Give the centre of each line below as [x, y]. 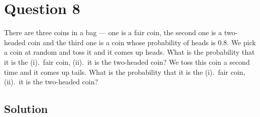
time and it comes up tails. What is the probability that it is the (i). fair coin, [125, 72]
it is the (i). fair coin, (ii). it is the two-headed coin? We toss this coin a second [127, 62]
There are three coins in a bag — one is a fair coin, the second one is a [113, 32]
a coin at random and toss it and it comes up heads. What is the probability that [129, 52]
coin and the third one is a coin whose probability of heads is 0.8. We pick [142, 42]
